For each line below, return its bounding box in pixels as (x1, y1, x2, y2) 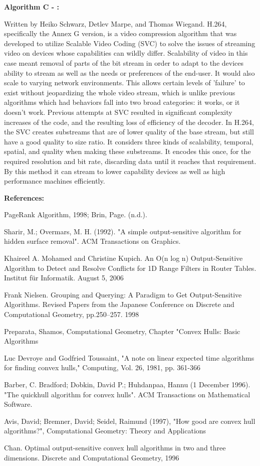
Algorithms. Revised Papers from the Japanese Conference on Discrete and (4, 299, 234, 309)
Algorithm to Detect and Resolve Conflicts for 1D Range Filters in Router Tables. (4, 262, 256, 273)
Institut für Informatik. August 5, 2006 (4, 272, 124, 283)
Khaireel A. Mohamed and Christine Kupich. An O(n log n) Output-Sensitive (4, 253, 243, 263)
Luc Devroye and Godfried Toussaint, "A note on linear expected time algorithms (4, 352, 254, 363)
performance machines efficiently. (4, 176, 105, 186)
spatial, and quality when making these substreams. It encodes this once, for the (4, 146, 251, 157)
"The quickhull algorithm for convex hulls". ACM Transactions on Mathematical (4, 389, 250, 399)
